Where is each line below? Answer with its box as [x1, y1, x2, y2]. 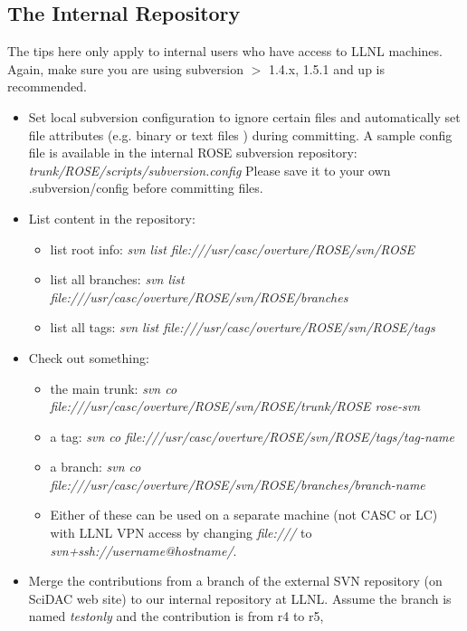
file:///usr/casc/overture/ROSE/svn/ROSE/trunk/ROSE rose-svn [50, 397, 421, 416]
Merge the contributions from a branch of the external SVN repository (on [28, 571, 443, 590]
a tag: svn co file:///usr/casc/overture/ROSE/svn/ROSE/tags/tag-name [50, 426, 454, 445]
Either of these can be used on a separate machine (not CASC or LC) [50, 505, 438, 524]
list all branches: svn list [50, 270, 185, 289]
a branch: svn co [50, 457, 141, 476]
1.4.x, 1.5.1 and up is [268, 59, 386, 78]
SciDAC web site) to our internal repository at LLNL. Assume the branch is [28, 588, 452, 607]
